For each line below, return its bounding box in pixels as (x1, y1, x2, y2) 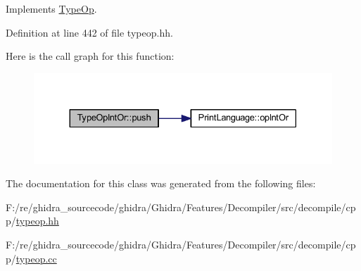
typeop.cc (15, 251, 57, 265)
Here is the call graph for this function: (6, 49, 175, 63)
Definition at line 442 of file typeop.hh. (6, 25, 173, 39)
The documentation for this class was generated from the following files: (6, 176, 316, 191)
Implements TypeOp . (6, 1, 97, 15)
